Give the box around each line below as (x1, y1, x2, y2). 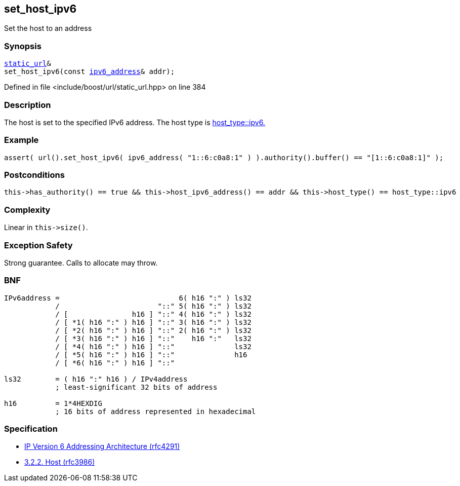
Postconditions (4, 170, 65, 180)
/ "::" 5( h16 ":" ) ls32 (55, 302, 252, 310)
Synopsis (4, 41, 41, 51)
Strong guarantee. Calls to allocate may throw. (4, 258, 158, 267)
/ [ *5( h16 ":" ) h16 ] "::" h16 (55, 350, 247, 359)
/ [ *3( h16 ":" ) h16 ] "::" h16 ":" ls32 (55, 334, 252, 343)
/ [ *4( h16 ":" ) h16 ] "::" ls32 (55, 342, 252, 351)
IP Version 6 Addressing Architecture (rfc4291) (24, 442, 180, 451)
